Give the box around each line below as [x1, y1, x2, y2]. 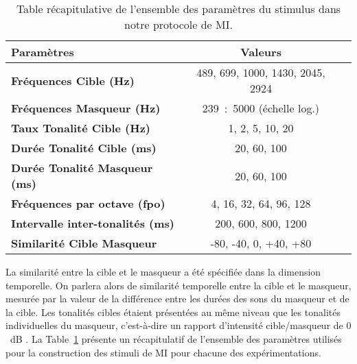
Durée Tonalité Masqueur [11, 160, 153, 175]
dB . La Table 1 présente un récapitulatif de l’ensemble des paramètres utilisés [10, 331, 342, 345]
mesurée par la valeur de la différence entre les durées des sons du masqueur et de [5, 291, 349, 306]
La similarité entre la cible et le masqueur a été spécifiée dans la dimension [5, 265, 321, 278]
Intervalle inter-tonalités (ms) [11, 215, 174, 231]
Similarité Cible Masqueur [11, 235, 157, 251]
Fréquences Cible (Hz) [11, 72, 135, 88]
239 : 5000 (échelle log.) [202, 100, 320, 116]
